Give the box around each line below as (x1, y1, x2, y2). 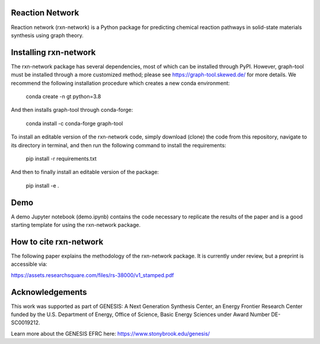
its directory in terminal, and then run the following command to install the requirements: (11, 142, 226, 149)
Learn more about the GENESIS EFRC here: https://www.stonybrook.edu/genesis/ (11, 330, 210, 337)
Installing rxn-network (11, 47, 96, 57)
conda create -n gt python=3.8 (25, 92, 101, 100)
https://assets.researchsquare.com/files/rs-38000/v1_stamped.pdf (11, 271, 174, 278)
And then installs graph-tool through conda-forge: (11, 107, 133, 114)
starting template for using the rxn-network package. (11, 221, 141, 229)
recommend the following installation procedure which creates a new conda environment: (11, 79, 231, 86)
